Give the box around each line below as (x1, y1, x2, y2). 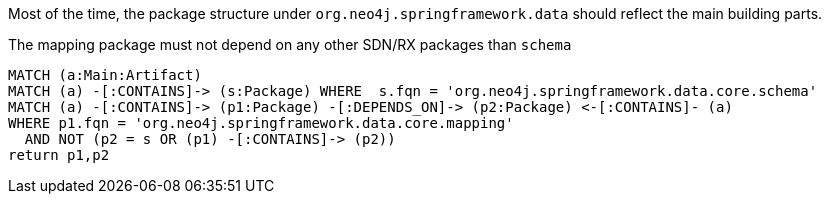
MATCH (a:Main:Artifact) (8, 67, 202, 83)
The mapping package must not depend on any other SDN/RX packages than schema (8, 36, 572, 53)
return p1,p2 (8, 147, 110, 163)
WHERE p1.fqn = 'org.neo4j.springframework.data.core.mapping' (8, 115, 514, 131)
